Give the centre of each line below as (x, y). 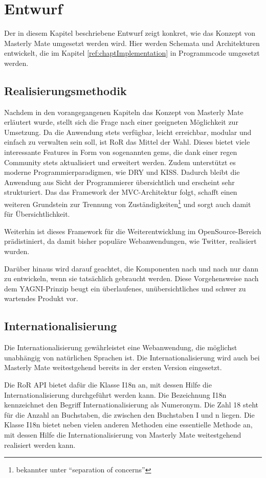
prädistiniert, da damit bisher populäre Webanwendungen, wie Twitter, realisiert (130, 241)
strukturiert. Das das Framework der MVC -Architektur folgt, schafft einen (121, 192)
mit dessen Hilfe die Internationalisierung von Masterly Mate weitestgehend (123, 435)
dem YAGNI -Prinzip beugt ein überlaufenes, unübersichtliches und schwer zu (125, 288)
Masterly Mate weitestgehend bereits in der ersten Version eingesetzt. (113, 367)
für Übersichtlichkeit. (37, 214)
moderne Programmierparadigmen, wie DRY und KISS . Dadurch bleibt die (122, 172)
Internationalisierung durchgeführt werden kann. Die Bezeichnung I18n (115, 394)
